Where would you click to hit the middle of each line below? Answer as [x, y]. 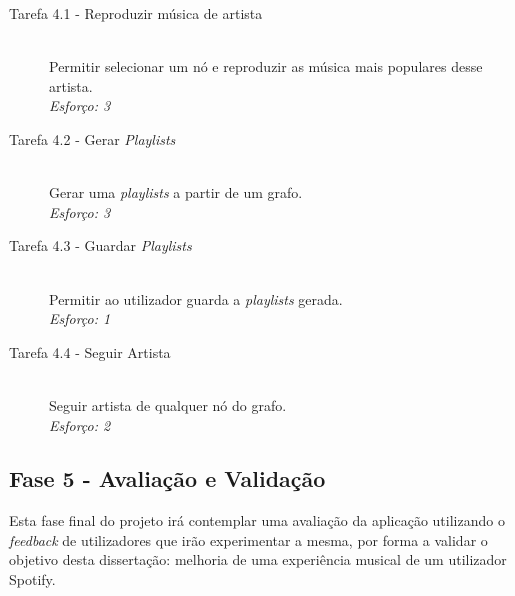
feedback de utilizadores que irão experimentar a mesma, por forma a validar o [248, 539]
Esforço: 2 [80, 424]
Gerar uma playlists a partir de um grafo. [176, 192]
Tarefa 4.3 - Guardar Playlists [100, 245]
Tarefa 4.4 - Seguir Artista [90, 351]
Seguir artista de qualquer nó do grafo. [168, 404]
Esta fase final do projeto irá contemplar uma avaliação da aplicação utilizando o [257, 520]
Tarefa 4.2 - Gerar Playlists [92, 138]
